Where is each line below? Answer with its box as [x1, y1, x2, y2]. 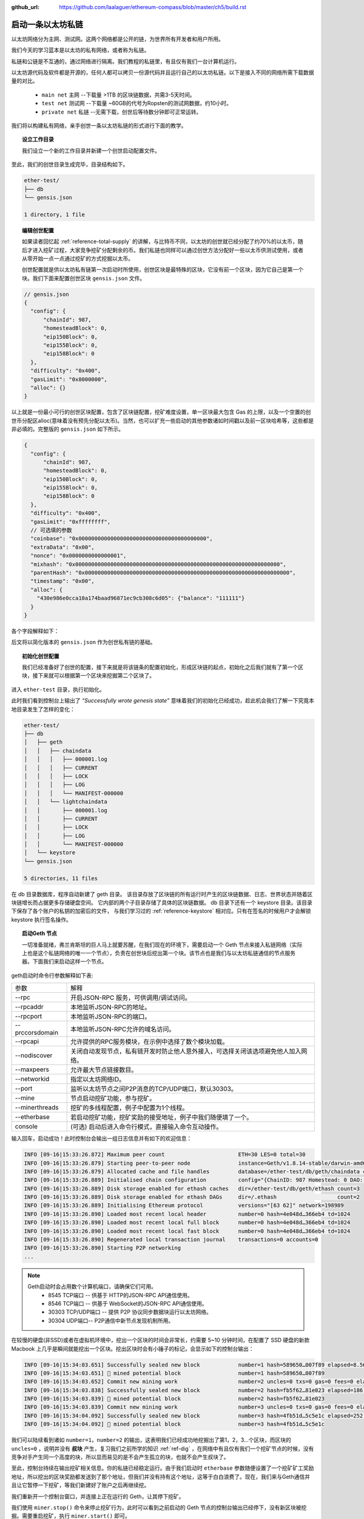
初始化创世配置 [22, 652, 59, 659]
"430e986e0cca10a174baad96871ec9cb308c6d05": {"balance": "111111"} [36, 595, 245, 602]
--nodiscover [15, 1051, 53, 1060]
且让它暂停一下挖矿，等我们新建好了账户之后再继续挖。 [11, 1481, 150, 1489]
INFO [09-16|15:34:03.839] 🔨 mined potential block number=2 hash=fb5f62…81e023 [24, 1395, 325, 1402]
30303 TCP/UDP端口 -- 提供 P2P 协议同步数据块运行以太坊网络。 [48, 1308, 212, 1315]
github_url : [11, 4, 39, 10]
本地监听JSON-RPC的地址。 [70, 1003, 151, 1012]
